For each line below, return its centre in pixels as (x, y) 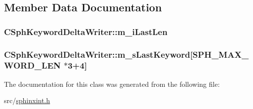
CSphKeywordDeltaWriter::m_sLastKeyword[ (98, 54)
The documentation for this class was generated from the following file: (112, 84)
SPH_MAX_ (221, 54)
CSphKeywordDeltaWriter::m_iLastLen (86, 31)
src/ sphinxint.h (27, 100)
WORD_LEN (32, 65)
